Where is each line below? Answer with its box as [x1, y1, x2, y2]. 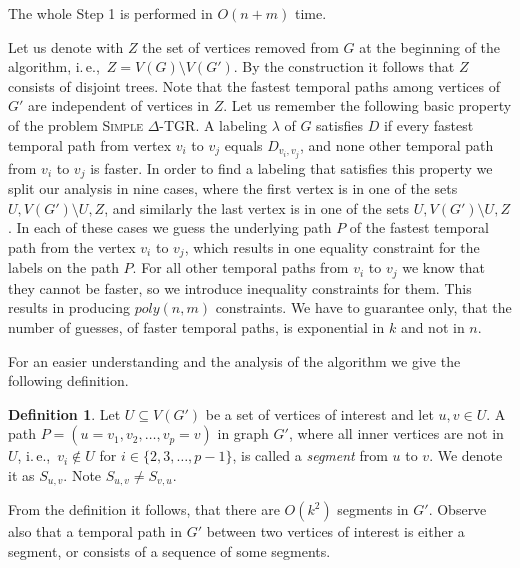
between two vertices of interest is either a [206, 521, 465, 542]
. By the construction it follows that [233, 56, 455, 77]
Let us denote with [8, 36, 124, 57]
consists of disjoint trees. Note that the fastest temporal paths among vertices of [8, 75, 500, 96]
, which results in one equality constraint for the [184, 236, 480, 257]
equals [224, 134, 263, 155]
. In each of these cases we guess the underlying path [8, 217, 332, 238]
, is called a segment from [232, 445, 388, 466]
